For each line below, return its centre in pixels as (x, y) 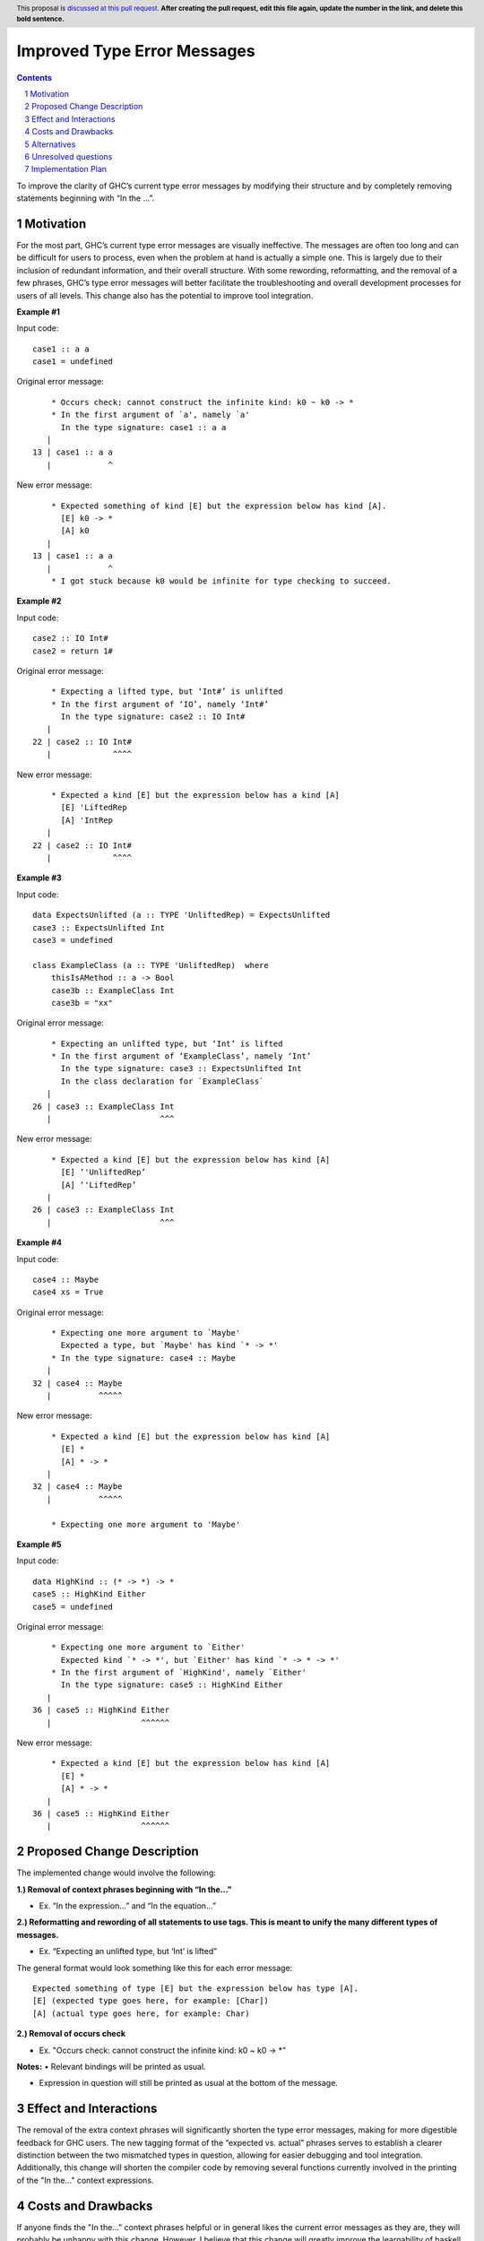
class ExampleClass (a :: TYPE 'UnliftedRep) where (151, 965)
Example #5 (39, 1544)
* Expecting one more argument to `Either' (148, 1648)
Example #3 (39, 878)
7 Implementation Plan (66, 169)
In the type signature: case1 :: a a (143, 427)
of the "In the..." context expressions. (85, 2180)
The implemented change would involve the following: (117, 1873)
